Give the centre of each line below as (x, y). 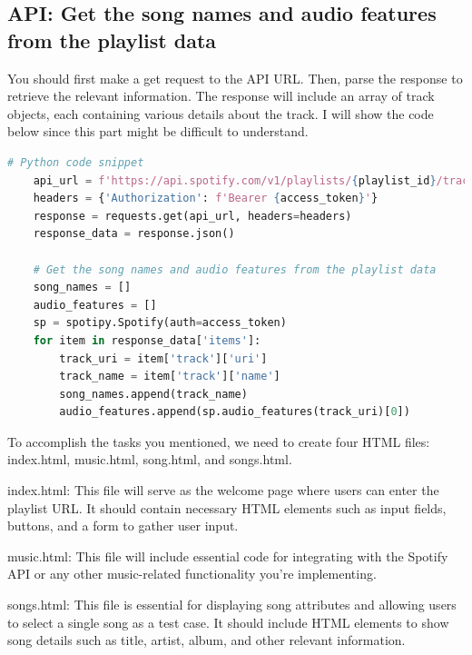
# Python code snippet (76, 162)
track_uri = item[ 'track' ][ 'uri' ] (163, 358)
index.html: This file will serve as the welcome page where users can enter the (223, 490)
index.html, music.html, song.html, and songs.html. (150, 459)
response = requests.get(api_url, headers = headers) (192, 216)
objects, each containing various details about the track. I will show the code (221, 113)
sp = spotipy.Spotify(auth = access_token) (160, 323)
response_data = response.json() (134, 234)
